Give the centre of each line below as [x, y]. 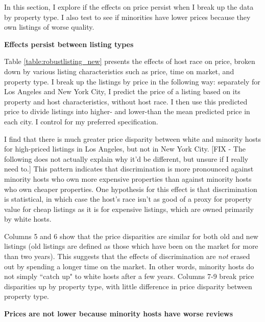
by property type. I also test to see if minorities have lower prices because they [127, 17]
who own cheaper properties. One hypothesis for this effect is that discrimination [131, 189]
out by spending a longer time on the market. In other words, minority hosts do [129, 266]
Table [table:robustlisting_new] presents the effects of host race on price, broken [130, 61]
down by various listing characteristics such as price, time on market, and [119, 71]
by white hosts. [28, 219]
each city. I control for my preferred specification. [81, 121]
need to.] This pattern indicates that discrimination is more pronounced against [129, 169]
